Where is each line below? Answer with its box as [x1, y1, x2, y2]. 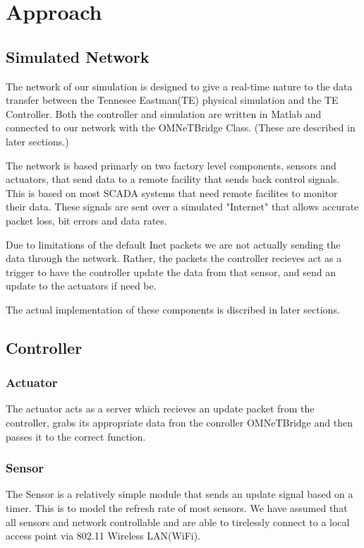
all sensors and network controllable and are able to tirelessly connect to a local [6, 514, 350, 529]
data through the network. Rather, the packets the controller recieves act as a [6, 251, 342, 266]
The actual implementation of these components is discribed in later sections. [6, 302, 340, 316]
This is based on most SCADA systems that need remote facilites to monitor [6, 185, 338, 200]
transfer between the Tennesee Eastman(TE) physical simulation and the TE [6, 93, 339, 107]
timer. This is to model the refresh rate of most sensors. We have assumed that [6, 501, 348, 516]
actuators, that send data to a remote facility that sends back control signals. [6, 172, 340, 186]
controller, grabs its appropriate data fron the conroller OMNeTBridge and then [6, 415, 353, 430]
